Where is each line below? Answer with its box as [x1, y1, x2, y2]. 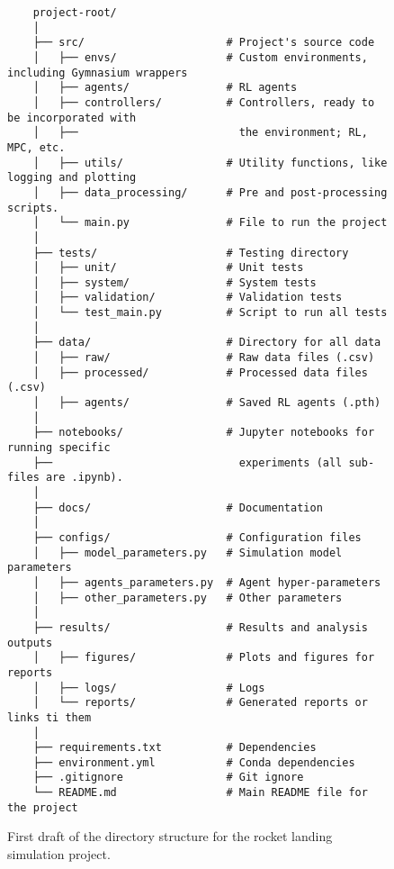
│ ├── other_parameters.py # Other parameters [32, 591, 343, 604]
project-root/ [32, 6, 117, 19]
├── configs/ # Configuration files [32, 530, 362, 544]
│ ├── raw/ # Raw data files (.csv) [32, 351, 375, 365]
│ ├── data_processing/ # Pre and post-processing [32, 186, 388, 199]
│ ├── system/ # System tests [32, 276, 317, 289]
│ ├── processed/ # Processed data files [32, 366, 368, 379]
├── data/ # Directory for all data [32, 336, 381, 349]
